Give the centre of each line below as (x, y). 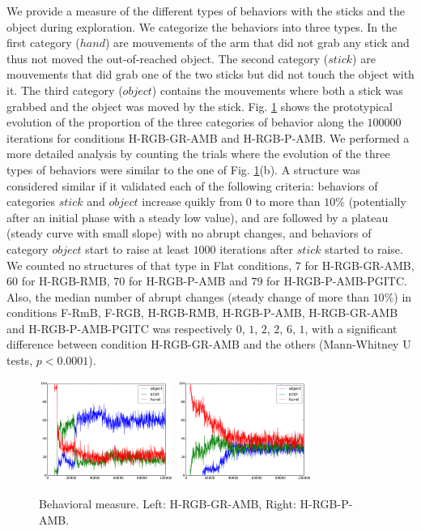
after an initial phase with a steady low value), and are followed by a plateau (198, 217)
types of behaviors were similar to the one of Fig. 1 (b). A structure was (184, 169)
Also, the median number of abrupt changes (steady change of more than (188, 296)
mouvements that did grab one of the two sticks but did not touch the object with (210, 74)
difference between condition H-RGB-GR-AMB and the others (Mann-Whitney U (209, 344)
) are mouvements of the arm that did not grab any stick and (257, 43)
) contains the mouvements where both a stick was (277, 90)
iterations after (257, 248)
